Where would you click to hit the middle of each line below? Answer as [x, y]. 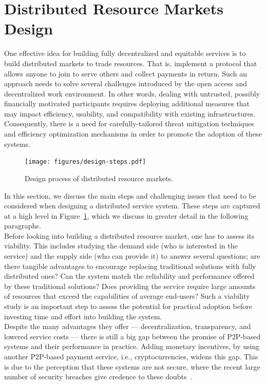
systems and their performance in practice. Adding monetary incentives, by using [132, 346]
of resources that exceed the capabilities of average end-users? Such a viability [127, 296]
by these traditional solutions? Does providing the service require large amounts [130, 286]
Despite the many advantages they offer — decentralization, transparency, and [128, 326]
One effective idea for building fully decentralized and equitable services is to [125, 53]
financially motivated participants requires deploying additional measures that [127, 103]
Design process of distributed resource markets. [99, 178]
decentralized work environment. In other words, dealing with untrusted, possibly [132, 93]
